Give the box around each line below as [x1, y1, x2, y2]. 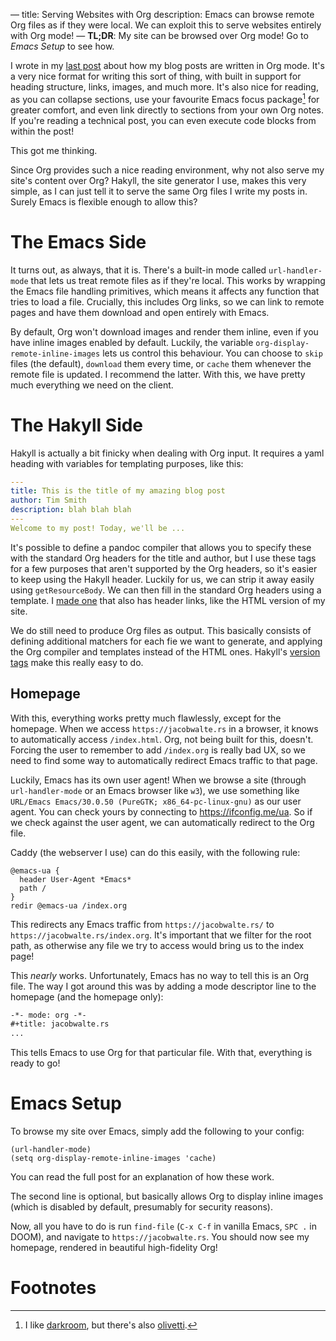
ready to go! [10, 1057, 61, 1069]
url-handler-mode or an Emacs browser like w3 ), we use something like [10, 784, 300, 796]
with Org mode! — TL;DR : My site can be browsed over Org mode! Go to [10, 30, 309, 41]
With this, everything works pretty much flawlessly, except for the [10, 712, 282, 724]
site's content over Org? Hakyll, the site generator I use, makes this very [10, 174, 307, 186]
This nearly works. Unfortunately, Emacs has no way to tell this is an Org [10, 969, 310, 981]
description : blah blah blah [10, 505, 132, 515]
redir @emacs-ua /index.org [10, 900, 128, 911]
